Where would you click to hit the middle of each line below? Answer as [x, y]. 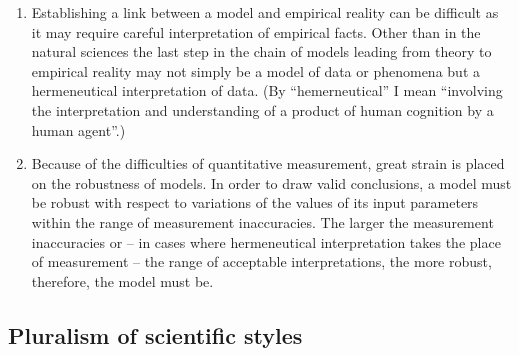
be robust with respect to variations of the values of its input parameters [255, 202]
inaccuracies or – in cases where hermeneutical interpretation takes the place [266, 241]
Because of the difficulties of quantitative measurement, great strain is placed [268, 163]
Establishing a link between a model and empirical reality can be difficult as [265, 12]
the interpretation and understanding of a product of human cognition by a [262, 109]
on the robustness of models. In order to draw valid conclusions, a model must [271, 182]
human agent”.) [78, 129]
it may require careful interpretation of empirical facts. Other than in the [256, 31]
